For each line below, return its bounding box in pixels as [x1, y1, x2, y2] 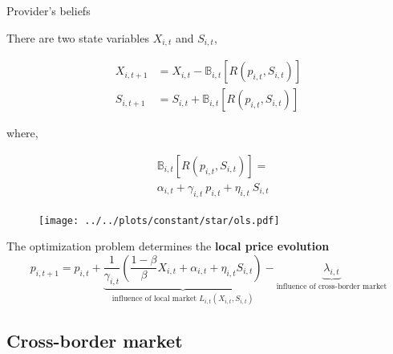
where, [6, 124, 38, 141]
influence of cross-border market [276, 282, 387, 291]
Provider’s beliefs [6, 2, 91, 18]
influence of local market [111, 295, 197, 303]
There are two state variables [6, 29, 149, 46]
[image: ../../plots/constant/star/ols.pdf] [38, 214, 280, 226]
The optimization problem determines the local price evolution [6, 238, 330, 254]
